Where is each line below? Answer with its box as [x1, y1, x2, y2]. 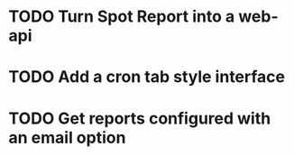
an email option [8, 127, 126, 148]
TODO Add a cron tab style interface [8, 67, 286, 87]
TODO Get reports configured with [8, 108, 271, 128]
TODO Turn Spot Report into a [8, 6, 235, 27]
